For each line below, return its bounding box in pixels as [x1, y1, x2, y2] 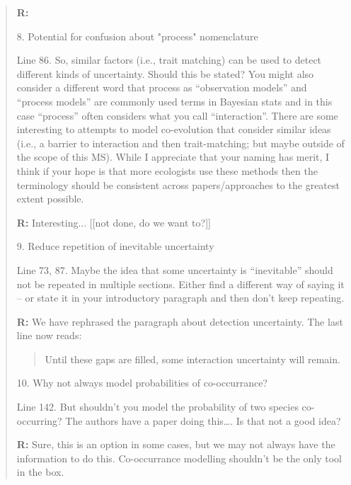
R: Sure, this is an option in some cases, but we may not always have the [16, 437, 335, 452]
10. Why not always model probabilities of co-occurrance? [16, 375, 267, 390]
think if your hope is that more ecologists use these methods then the [16, 163, 318, 178]
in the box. [16, 464, 64, 479]
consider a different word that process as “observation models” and [16, 80, 307, 95]
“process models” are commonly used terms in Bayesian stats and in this [16, 93, 333, 108]
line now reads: [16, 328, 82, 343]
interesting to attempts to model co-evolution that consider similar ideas [16, 122, 331, 137]
